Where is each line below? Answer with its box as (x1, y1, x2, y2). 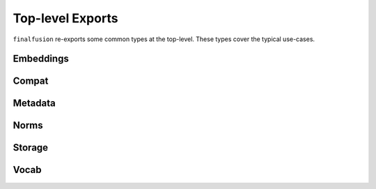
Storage (13, 142, 49, 153)
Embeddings (13, 53, 69, 65)
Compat (13, 75, 49, 87)
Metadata (13, 98, 56, 109)
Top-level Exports (13, 10, 118, 26)
